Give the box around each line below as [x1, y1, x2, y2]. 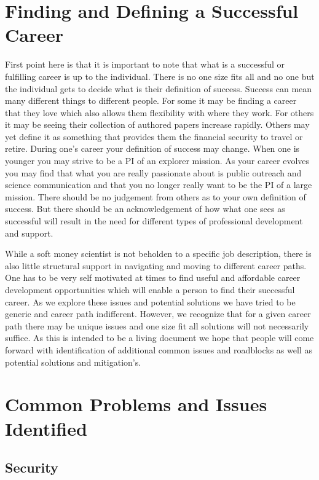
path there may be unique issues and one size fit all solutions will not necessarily [5, 319, 309, 332]
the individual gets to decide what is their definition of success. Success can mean [5, 82, 312, 95]
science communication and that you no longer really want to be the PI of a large [5, 178, 312, 191]
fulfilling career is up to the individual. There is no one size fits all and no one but [5, 69, 315, 82]
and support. [5, 226, 53, 239]
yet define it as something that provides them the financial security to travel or [5, 130, 303, 143]
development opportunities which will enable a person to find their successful [5, 283, 295, 296]
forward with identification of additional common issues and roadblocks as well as [5, 343, 312, 356]
